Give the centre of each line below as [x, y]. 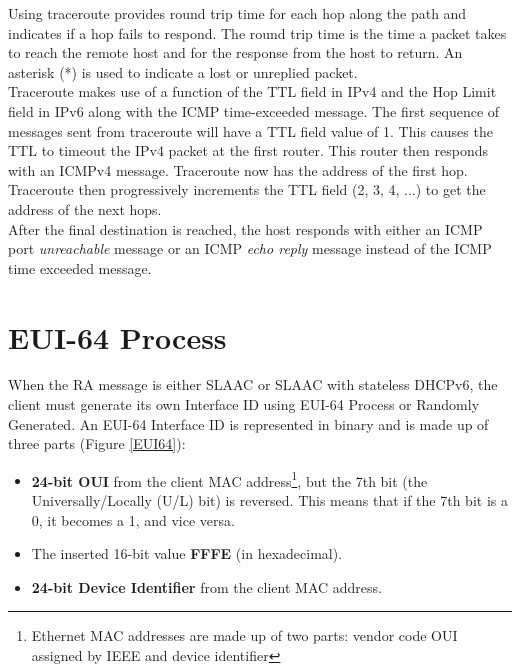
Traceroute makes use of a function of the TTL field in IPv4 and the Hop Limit [252, 91]
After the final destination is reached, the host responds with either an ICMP [245, 228]
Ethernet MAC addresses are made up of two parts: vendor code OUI [244, 635]
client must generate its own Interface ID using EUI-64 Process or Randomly [244, 404]
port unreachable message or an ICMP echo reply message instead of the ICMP [250, 248]
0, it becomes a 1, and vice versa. [133, 519]
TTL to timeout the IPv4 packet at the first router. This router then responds [248, 150]
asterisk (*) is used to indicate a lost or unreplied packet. [183, 71]
